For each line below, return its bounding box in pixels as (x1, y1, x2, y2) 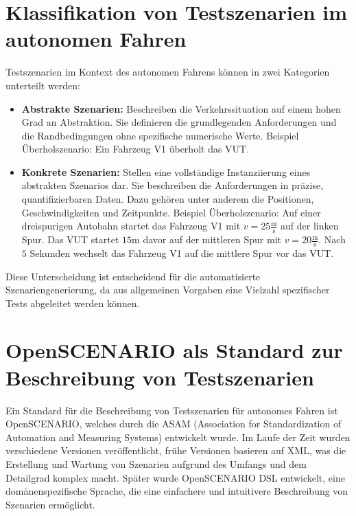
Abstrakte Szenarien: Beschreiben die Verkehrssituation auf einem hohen (21, 101, 341, 115)
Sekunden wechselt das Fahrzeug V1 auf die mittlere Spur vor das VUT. (29, 245, 334, 260)
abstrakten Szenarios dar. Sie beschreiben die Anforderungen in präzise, (21, 178, 324, 192)
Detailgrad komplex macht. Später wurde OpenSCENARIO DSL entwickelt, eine (5, 470, 345, 484)
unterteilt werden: (5, 78, 80, 92)
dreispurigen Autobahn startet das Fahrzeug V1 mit (21, 218, 241, 233)
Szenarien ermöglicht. (5, 497, 95, 511)
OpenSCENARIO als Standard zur (5, 336, 343, 364)
